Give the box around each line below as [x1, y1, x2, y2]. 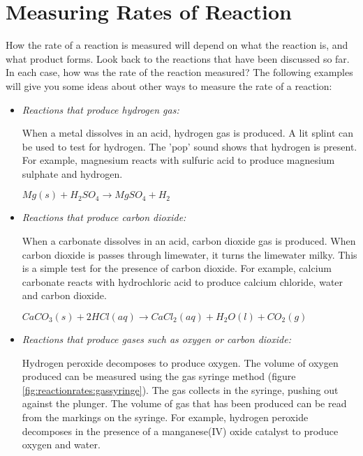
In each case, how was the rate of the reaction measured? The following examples [6, 65, 353, 79]
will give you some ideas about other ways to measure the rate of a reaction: [6, 78, 332, 93]
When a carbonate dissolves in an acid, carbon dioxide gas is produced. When [22, 234, 356, 248]
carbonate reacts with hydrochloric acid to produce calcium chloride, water [22, 274, 343, 289]
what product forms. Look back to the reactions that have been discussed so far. [6, 51, 350, 66]
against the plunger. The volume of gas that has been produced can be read [22, 396, 347, 411]
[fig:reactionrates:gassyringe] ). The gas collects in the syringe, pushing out [22, 382, 339, 397]
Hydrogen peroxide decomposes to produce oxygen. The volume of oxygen [22, 355, 339, 370]
